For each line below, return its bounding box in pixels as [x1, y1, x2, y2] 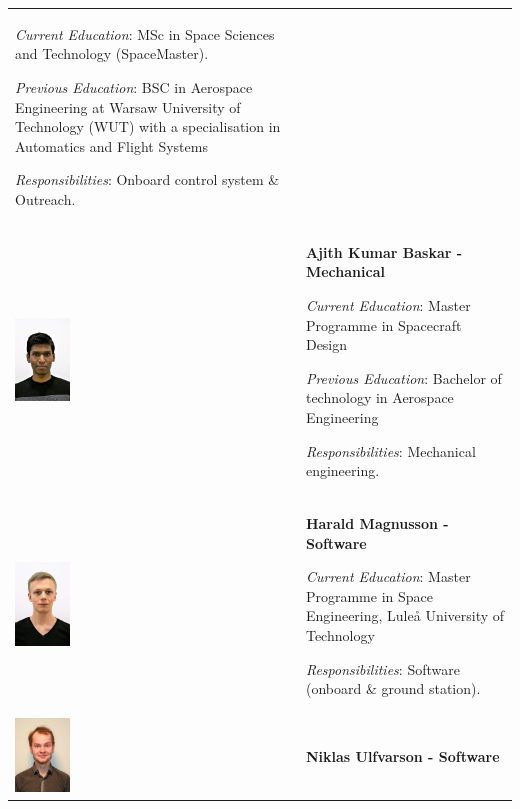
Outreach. [15, 188, 76, 209]
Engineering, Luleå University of [305, 605, 505, 626]
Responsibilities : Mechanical [305, 440, 476, 461]
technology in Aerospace [305, 387, 454, 408]
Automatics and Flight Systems [15, 135, 208, 156]
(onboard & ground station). [305, 678, 481, 699]
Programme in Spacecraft [305, 314, 462, 335]
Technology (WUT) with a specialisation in [15, 116, 281, 137]
